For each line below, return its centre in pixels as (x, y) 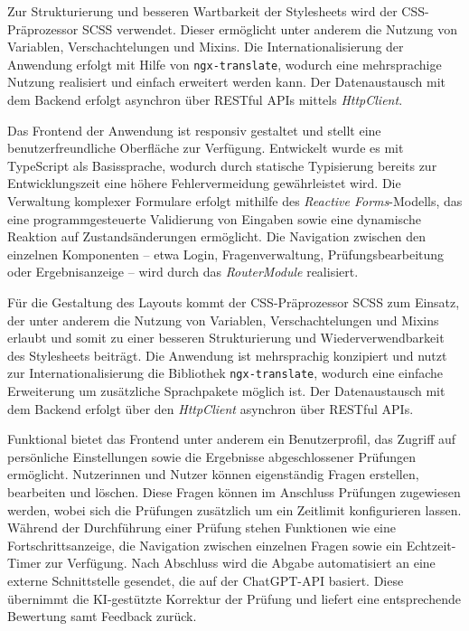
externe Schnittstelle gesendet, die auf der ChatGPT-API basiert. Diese (206, 580)
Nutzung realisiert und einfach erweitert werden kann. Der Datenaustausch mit (227, 82)
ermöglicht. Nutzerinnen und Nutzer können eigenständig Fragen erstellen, (213, 474)
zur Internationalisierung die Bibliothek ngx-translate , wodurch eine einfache (225, 373)
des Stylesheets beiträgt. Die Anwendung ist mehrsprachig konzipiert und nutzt (227, 355)
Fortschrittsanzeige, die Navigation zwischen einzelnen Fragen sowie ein (205, 545)
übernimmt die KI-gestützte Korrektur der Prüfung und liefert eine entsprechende (234, 598)
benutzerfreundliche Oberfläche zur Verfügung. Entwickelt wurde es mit (206, 148)
